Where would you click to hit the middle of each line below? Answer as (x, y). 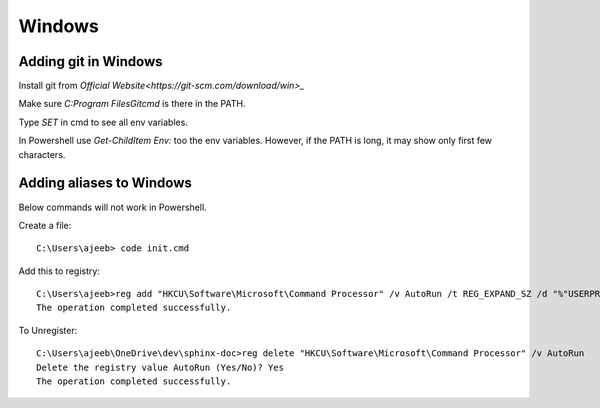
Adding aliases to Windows (105, 183)
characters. (42, 154)
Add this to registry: (59, 271)
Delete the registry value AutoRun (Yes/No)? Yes (160, 367)
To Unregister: (48, 330)
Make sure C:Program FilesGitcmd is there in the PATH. (132, 104)
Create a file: (45, 225)
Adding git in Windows (91, 61)
